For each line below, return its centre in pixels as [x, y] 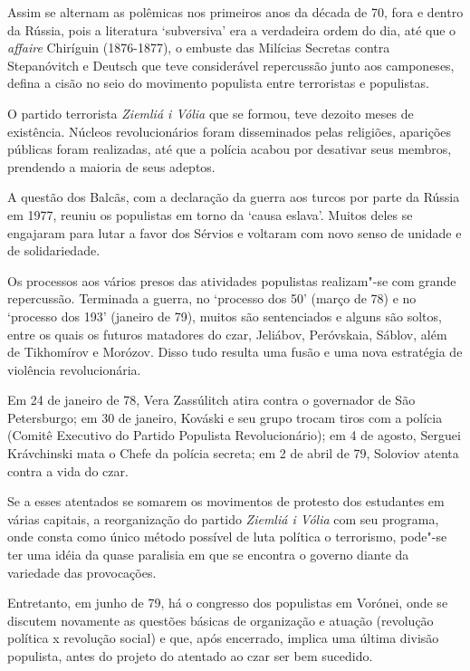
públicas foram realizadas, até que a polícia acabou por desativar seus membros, [230, 149]
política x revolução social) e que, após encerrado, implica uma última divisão [223, 638]
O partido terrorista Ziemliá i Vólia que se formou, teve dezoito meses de [211, 113]
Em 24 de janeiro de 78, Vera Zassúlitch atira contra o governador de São [211, 400]
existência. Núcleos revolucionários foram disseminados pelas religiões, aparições [230, 131]
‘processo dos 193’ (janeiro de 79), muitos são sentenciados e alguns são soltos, [225, 316]
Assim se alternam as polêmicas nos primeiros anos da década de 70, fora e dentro [235, 12]
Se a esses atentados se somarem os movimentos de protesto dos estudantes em [226, 501]
